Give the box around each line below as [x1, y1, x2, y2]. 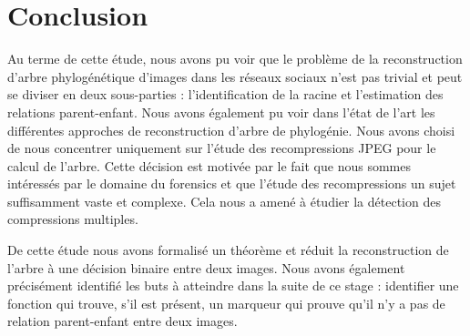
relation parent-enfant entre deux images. [7, 311, 238, 331]
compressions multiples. [7, 209, 138, 229]
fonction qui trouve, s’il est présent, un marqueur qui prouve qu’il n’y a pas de [7, 293, 445, 312]
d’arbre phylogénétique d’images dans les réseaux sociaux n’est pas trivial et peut [7, 66, 463, 86]
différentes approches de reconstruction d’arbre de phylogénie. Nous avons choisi [7, 120, 455, 139]
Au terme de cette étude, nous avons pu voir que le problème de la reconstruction [7, 49, 463, 68]
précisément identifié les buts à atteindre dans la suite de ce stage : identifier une [7, 276, 459, 295]
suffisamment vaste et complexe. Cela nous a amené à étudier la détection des [7, 191, 441, 210]
